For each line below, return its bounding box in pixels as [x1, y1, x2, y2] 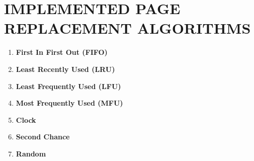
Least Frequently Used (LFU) [16, 80, 121, 91]
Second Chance [16, 131, 70, 142]
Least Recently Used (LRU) [16, 63, 115, 74]
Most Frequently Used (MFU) [16, 98, 123, 108]
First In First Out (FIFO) [16, 47, 108, 57]
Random [16, 148, 46, 158]
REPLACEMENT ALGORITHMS [4, 18, 251, 38]
